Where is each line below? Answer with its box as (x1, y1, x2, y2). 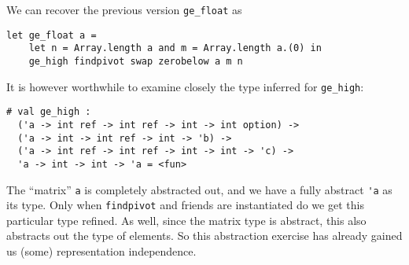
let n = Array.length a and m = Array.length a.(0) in (28, 42, 322, 54)
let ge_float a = (6, 29, 97, 41)
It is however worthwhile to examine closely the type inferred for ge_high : (6, 78, 364, 94)
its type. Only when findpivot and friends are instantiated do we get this (6, 197, 364, 213)
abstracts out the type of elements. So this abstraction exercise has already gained (6, 227, 403, 244)
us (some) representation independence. (6, 243, 197, 259)
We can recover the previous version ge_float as (6, 2, 242, 17)
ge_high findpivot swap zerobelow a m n (28, 55, 243, 67)
